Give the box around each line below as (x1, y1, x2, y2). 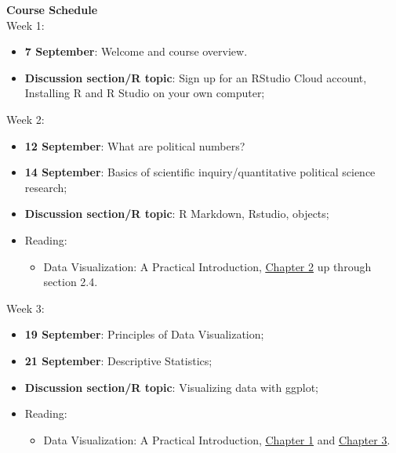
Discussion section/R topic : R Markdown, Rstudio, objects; (24, 205, 329, 222)
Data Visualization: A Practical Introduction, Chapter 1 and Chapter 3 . (43, 431, 391, 448)
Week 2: (6, 111, 45, 127)
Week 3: (6, 299, 45, 316)
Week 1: (6, 16, 45, 33)
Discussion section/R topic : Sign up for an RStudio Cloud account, (24, 69, 367, 85)
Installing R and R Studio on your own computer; (24, 85, 265, 101)
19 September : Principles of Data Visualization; (24, 326, 264, 342)
